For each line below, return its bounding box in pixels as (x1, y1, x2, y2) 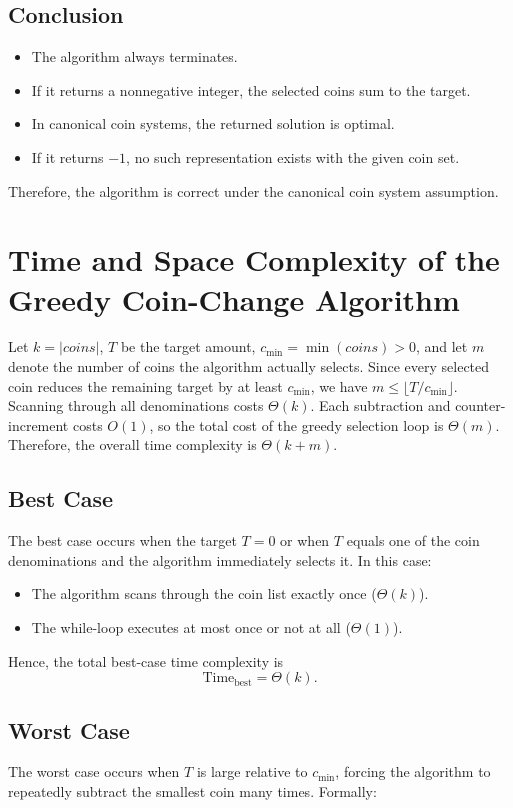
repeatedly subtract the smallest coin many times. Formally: (8, 781, 377, 802)
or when (280, 530, 330, 551)
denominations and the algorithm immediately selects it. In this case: (8, 549, 432, 570)
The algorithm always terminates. (31, 46, 238, 67)
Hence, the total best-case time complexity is (8, 650, 284, 671)
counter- (455, 395, 506, 416)
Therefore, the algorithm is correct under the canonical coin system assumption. (8, 180, 499, 201)
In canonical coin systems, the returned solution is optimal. (31, 113, 395, 134)
